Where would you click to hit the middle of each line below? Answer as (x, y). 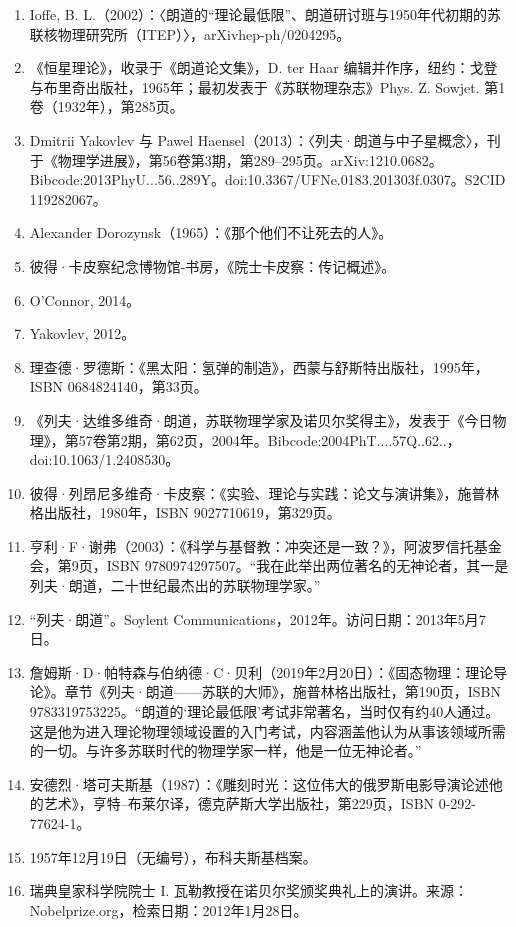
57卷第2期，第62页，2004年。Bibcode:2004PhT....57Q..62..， (269, 439)
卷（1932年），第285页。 (106, 106)
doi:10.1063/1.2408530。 (104, 459)
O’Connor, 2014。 (85, 299)
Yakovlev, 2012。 (82, 333)
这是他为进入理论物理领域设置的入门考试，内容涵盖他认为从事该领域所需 (267, 730)
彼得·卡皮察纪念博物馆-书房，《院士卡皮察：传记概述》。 (212, 265)
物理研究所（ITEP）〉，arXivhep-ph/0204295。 (204, 33)
